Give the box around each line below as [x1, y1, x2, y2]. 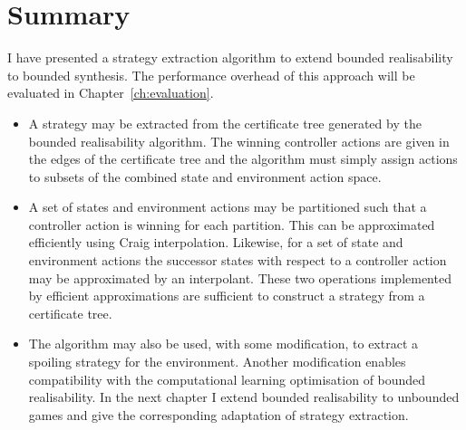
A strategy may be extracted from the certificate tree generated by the [28, 113, 422, 132]
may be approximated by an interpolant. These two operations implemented [28, 268, 451, 287]
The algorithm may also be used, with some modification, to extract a [28, 334, 419, 353]
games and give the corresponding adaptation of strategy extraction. [28, 405, 409, 424]
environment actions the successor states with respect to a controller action [28, 251, 447, 270]
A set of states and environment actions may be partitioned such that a [28, 197, 427, 216]
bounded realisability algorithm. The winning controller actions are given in [28, 131, 450, 150]
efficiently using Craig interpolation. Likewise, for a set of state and [28, 233, 403, 252]
